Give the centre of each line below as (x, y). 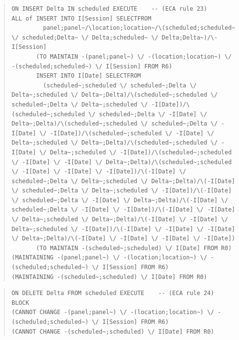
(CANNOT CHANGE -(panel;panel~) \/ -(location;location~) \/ (113, 312)
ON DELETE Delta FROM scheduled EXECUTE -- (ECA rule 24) (113, 293)
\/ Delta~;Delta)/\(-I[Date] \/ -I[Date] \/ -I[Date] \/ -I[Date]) (123, 239)
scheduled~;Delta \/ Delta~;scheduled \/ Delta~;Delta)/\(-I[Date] (123, 181)
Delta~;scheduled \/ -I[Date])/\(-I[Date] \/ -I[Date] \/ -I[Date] (123, 229)
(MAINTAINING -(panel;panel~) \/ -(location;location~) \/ (109, 258)
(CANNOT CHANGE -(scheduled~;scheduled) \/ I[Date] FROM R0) (113, 331)
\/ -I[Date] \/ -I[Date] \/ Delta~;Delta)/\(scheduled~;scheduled (121, 162)
